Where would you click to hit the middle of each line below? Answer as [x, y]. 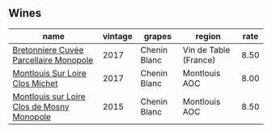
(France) [199, 60]
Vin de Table [206, 49]
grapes [157, 36]
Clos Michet [35, 83]
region [208, 36]
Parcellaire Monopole [53, 60]
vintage [117, 36]
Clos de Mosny [41, 106]
